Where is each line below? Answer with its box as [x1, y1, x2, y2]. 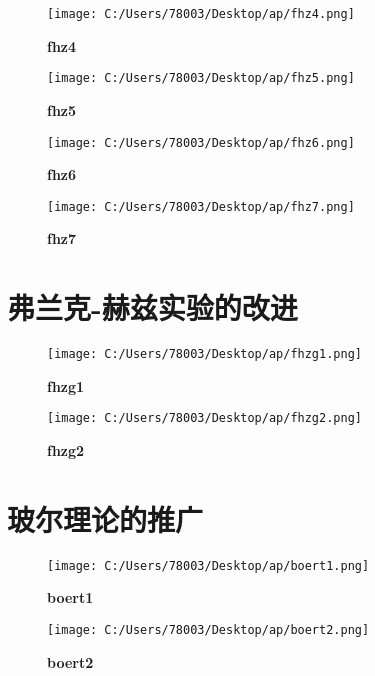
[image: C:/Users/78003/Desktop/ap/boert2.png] [47, 623, 370, 637]
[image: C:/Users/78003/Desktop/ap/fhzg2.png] [47, 411, 362, 426]
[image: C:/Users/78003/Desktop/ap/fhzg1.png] [47, 347, 362, 362]
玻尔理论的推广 [7, 498, 204, 539]
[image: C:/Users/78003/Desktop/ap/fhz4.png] [47, 7, 355, 21]
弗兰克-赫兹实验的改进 [7, 287, 298, 328]
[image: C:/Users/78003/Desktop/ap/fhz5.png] [47, 71, 355, 86]
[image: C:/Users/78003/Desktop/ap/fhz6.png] [47, 135, 355, 150]
